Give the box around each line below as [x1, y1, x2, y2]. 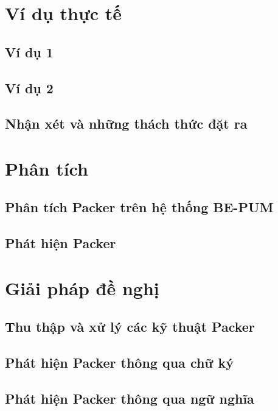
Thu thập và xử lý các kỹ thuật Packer [5, 317, 255, 336]
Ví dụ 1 [5, 42, 54, 61]
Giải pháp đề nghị [5, 275, 159, 300]
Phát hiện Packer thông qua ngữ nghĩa [5, 388, 254, 407]
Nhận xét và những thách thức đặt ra [5, 114, 248, 133]
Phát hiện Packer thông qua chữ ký [5, 353, 234, 372]
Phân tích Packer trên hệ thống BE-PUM [5, 198, 274, 216]
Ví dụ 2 [5, 78, 54, 97]
